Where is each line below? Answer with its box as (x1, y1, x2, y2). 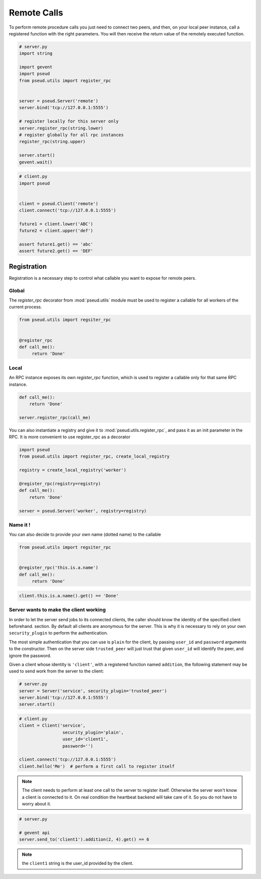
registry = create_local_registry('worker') (19, 467, 127, 473)
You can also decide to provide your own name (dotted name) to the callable (9, 531, 161, 538)
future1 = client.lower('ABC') (19, 221, 94, 226)
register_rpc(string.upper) (19, 139, 86, 144)
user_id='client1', (62, 736, 109, 742)
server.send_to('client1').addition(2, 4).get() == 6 (19, 837, 149, 842)
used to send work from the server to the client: (9, 668, 104, 674)
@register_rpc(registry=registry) (19, 481, 101, 486)
